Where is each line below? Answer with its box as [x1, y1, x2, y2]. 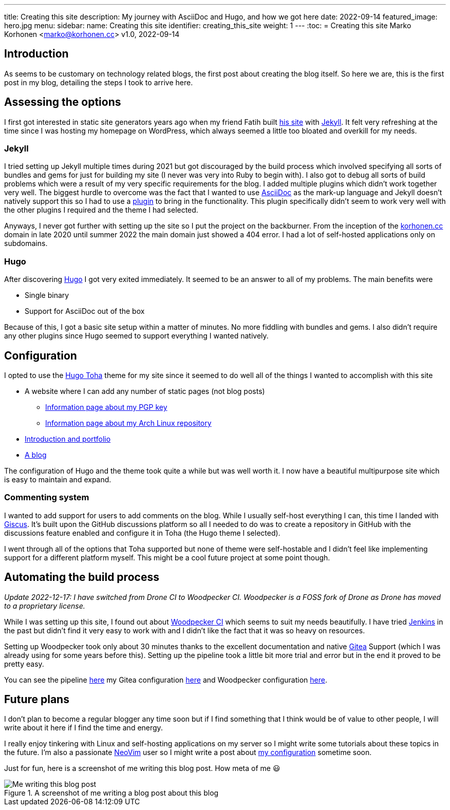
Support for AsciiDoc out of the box [25, 307, 145, 316]
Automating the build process [4, 571, 159, 584]
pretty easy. [4, 659, 44, 668]
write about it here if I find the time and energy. [4, 723, 163, 732]
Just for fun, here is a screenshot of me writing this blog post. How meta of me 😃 [4, 764, 280, 773]
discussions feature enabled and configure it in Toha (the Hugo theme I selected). [4, 528, 280, 537]
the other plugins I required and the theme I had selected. [4, 205, 198, 215]
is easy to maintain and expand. [4, 475, 111, 484]
